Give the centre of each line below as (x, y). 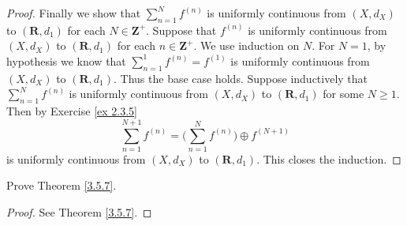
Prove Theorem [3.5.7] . (62, 185)
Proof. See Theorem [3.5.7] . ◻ (79, 212)
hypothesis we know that (66, 60)
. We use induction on (246, 45)
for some (344, 94)
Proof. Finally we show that (74, 13)
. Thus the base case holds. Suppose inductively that (241, 78)
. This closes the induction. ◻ (329, 158)
